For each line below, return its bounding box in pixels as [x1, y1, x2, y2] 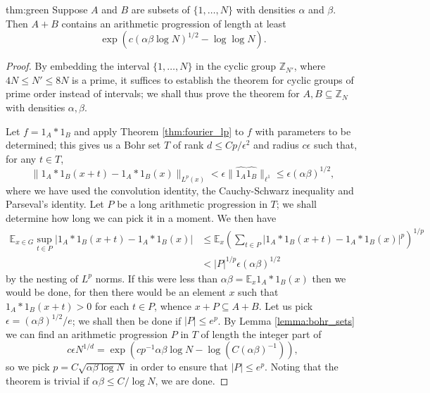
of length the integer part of [201, 326, 322, 341]
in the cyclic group [196, 58, 277, 73]
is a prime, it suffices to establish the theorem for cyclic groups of [72, 72, 354, 87]
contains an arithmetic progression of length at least [61, 15, 286, 30]
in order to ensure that [129, 359, 228, 374]
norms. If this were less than [95, 270, 218, 285]
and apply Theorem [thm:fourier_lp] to [74, 123, 244, 138]
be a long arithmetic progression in [117, 196, 267, 211]
